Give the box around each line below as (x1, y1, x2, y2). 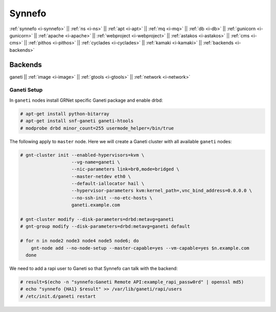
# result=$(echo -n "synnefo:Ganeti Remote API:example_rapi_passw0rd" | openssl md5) (20, 279, 244, 285)
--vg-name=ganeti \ (71, 159, 120, 165)
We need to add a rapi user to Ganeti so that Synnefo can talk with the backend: (9, 265, 178, 271)
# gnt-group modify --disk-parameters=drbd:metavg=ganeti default (20, 224, 190, 230)
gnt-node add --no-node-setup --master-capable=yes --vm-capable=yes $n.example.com (31, 245, 250, 251)
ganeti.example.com (71, 202, 120, 208)
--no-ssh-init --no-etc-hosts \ (71, 195, 153, 200)
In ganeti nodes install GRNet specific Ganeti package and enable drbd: (9, 97, 163, 103)
